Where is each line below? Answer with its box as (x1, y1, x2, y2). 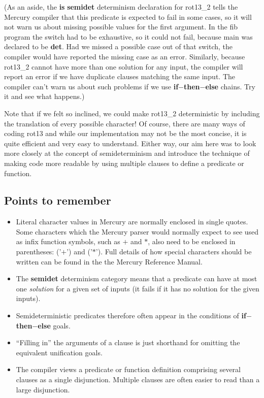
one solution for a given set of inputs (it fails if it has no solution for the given (16, 283, 259, 293)
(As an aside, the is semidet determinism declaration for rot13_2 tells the (4, 2, 238, 12)
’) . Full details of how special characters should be (95, 246, 252, 257)
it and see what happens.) (4, 91, 85, 102)
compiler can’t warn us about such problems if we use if (4, 81, 179, 91)
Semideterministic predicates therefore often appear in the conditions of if (16, 310, 246, 321)
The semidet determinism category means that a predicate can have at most (16, 273, 257, 284)
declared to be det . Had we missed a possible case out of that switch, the (4, 41, 233, 52)
